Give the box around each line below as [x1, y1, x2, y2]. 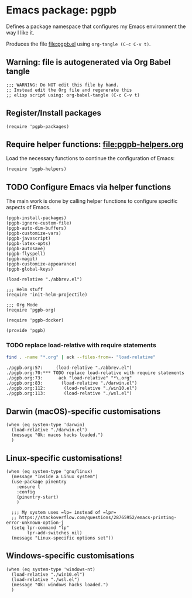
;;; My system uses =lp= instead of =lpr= [11, 509, 116, 515]
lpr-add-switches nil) [27, 530, 83, 535]
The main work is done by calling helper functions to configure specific [6, 198, 178, 205]
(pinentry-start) [16, 494, 59, 500]
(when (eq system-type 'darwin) [6, 422, 85, 428]
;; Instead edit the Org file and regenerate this [6, 87, 132, 93]
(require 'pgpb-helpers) [6, 166, 67, 172]
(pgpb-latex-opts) [6, 241, 51, 247]
